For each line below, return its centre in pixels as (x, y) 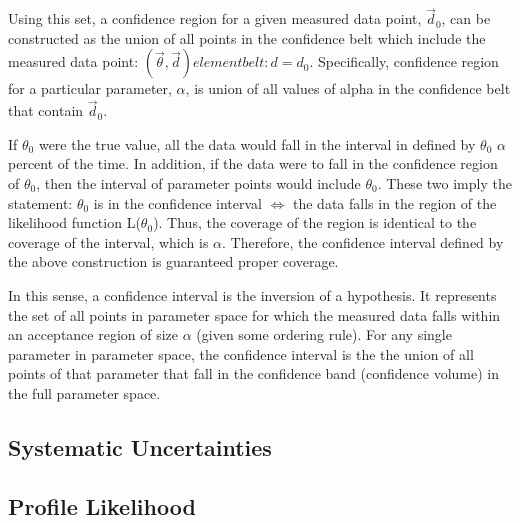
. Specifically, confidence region (404, 61)
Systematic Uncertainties (140, 446)
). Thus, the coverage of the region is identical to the (315, 222)
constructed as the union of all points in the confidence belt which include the (247, 37)
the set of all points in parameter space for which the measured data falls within (254, 314)
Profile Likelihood (102, 505)
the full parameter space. (84, 392)
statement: (40, 202)
